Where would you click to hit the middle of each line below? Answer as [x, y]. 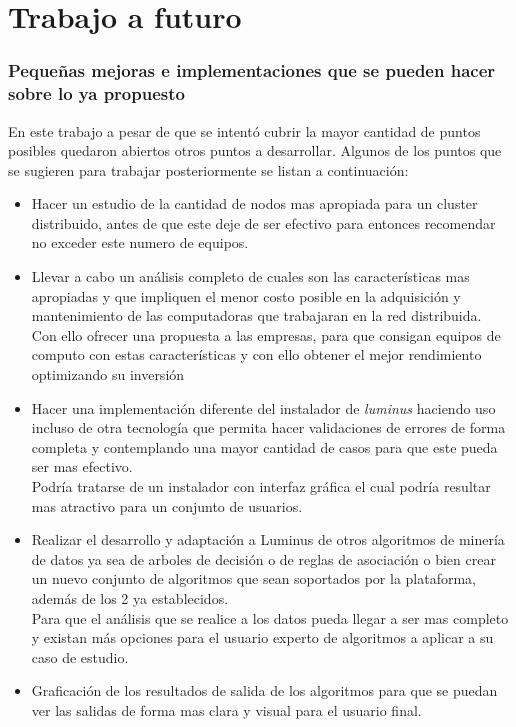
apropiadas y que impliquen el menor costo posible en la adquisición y [246, 295]
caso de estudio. [80, 656]
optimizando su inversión [108, 374]
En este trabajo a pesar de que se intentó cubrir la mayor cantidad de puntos [244, 130]
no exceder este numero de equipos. [140, 242]
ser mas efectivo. [82, 466]
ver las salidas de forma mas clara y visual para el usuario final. [226, 709]
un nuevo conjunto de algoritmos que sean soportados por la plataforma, [254, 578]
